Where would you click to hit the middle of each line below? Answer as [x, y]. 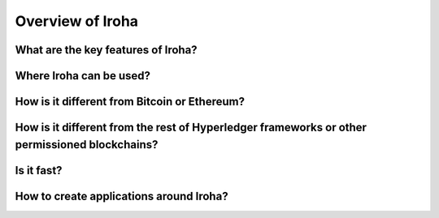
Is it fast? [39, 170]
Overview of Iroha [76, 21]
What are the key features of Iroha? [106, 50]
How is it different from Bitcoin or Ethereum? [130, 102]
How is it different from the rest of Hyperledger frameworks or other [191, 128]
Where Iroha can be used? [83, 76]
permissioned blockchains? [87, 145]
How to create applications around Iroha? [122, 196]
